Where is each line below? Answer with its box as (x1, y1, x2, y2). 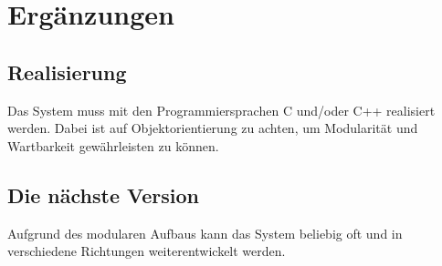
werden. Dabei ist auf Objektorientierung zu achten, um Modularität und (7, 118, 418, 138)
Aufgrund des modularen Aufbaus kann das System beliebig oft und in (7, 223, 403, 242)
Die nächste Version (7, 180, 199, 209)
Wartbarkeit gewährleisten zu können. (7, 136, 219, 155)
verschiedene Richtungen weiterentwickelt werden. (7, 241, 286, 261)
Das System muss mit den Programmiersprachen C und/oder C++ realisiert (7, 100, 436, 119)
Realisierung (7, 57, 127, 86)
